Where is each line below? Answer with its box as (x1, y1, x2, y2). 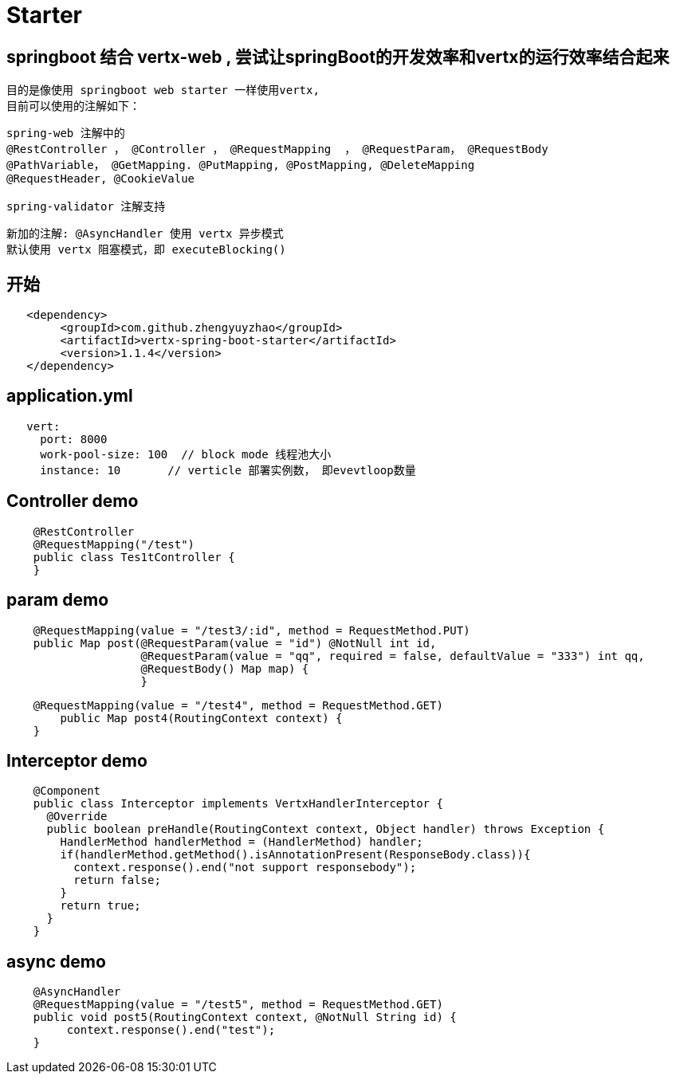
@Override (46, 810, 108, 823)
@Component (33, 784, 101, 798)
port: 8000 (40, 432, 108, 446)
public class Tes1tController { (33, 550, 235, 564)
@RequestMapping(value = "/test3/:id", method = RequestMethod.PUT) (33, 623, 470, 637)
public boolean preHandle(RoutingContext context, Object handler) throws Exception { (46, 823, 605, 836)
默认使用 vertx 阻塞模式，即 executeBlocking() (6, 243, 286, 257)
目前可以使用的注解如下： (6, 100, 140, 113)
